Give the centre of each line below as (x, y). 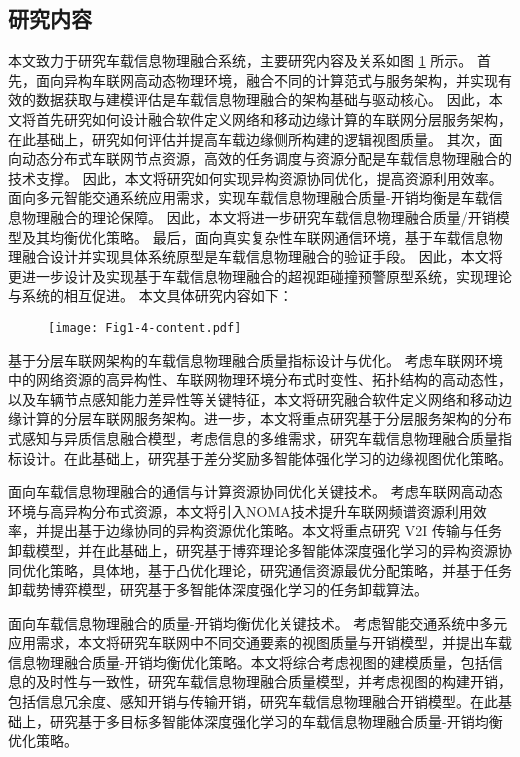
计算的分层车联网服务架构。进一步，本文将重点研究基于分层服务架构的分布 (266, 418)
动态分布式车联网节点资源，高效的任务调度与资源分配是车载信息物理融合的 (266, 158)
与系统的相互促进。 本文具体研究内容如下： (150, 295)
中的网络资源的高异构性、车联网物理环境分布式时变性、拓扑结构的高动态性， (260, 379)
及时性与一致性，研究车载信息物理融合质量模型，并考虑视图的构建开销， (273, 681)
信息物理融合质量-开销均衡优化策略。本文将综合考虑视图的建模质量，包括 (248, 661)
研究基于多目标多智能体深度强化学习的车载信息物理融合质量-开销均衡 (276, 720)
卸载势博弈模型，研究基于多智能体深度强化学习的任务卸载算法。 (218, 589)
